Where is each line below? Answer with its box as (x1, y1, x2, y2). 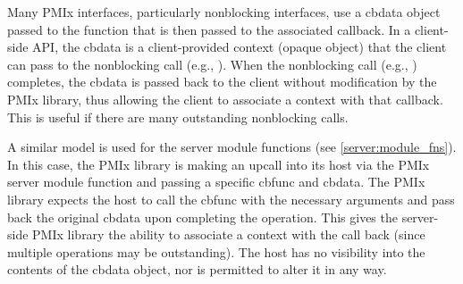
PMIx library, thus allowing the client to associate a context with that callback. (7, 89, 443, 108)
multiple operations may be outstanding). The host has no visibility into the (7, 242, 425, 261)
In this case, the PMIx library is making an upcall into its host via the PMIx (7, 155, 430, 173)
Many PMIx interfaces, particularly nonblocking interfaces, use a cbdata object (7, 3, 441, 21)
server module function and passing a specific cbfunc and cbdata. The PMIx (7, 172, 425, 191)
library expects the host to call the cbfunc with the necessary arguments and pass (7, 189, 455, 208)
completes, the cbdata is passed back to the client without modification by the (7, 72, 437, 91)
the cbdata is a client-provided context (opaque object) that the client (62, 38, 447, 56)
